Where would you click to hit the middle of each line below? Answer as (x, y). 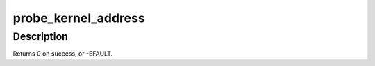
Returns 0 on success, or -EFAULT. (63, 54)
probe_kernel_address (79, 18)
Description (41, 36)
